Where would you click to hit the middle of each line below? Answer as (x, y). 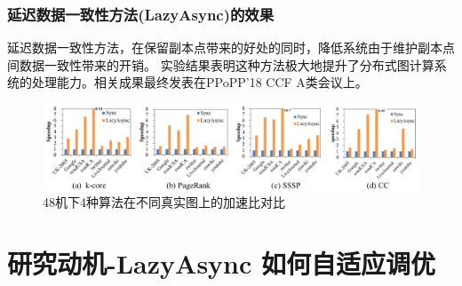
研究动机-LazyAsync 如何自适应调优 (222, 263)
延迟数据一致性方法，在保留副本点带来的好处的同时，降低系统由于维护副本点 (231, 48)
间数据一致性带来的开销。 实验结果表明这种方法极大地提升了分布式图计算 (221, 64)
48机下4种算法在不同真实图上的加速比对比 (164, 202)
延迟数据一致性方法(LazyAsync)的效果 (141, 14)
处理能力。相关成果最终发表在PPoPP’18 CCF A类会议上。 (199, 82)
